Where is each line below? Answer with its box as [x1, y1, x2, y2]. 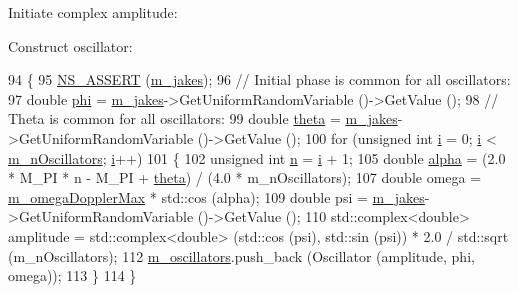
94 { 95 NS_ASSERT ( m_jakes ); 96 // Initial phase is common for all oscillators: [8, 69, 511, 90]
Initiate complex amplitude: [8, 2, 178, 22]
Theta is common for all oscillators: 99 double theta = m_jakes [8, 108, 398, 129]
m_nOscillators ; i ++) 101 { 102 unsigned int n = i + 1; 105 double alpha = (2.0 [8, 147, 506, 168]
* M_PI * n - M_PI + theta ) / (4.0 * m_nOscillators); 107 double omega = [8, 167, 482, 188]
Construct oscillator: [8, 35, 133, 56]
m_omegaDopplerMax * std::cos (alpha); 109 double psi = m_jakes [8, 186, 425, 207]
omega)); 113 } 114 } [8, 265, 137, 286]
